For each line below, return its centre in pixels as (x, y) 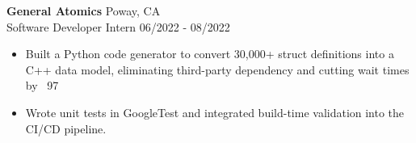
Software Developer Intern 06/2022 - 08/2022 (118, 26)
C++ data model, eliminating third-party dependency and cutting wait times (217, 69)
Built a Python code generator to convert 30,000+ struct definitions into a (210, 54)
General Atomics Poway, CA (84, 11)
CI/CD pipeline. (66, 128)
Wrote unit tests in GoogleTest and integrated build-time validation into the (215, 112)
